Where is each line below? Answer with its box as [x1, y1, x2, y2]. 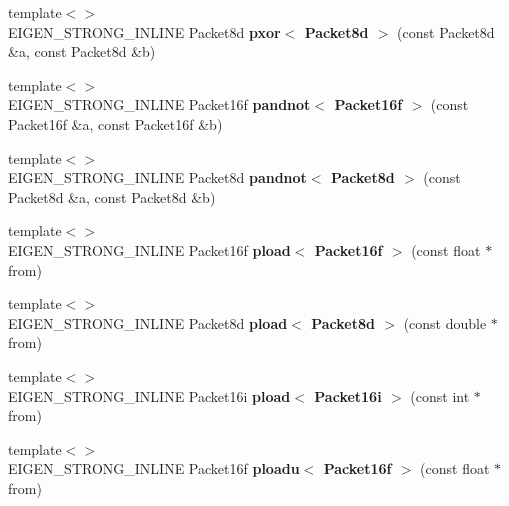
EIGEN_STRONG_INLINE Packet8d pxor [8, 21, 281, 42]
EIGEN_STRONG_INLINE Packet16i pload [8, 385, 291, 406]
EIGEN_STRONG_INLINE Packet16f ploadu [8, 458, 300, 479]
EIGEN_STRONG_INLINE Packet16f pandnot [8, 94, 311, 115]
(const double [403, 312, 487, 333]
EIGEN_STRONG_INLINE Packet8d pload [8, 312, 288, 333]
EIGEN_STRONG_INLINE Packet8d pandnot [8, 167, 307, 188]
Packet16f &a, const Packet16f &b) [8, 113, 223, 134]
